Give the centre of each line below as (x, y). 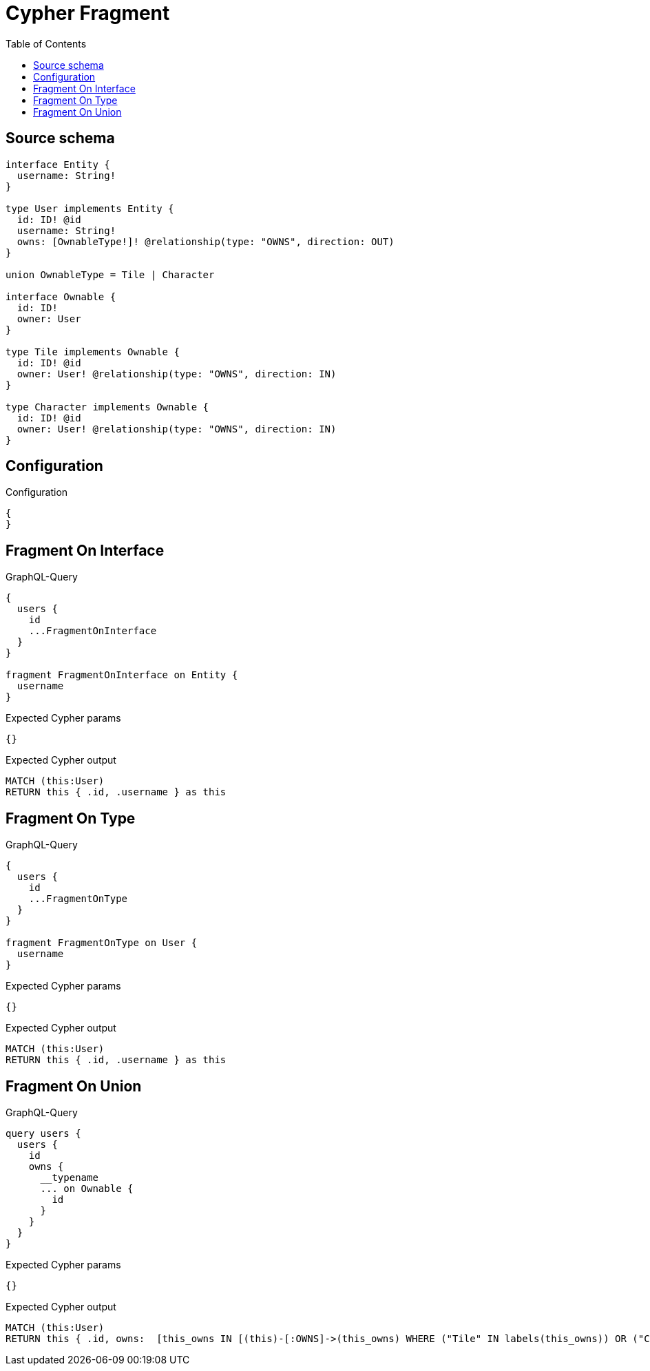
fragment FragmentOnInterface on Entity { (122, 675)
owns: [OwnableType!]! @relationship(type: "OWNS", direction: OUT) (206, 241)
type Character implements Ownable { (107, 407)
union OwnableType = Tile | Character (110, 274)
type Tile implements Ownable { (93, 352)
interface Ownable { (61, 296)
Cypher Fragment (88, 13)
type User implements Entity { (90, 208)
